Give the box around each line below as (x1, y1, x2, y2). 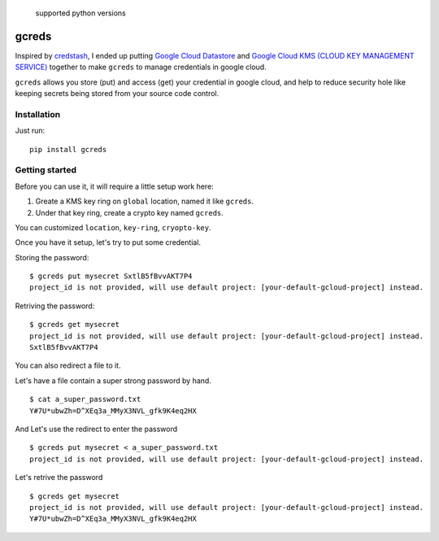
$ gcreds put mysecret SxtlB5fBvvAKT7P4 (29, 272, 193, 281)
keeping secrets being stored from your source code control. (15, 89, 219, 98)
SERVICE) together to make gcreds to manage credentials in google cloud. (15, 62, 267, 72)
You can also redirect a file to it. (15, 360, 121, 370)
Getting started (15, 164, 77, 176)
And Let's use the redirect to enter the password (15, 424, 178, 434)
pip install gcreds (29, 145, 107, 154)
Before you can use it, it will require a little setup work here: (15, 181, 215, 191)
